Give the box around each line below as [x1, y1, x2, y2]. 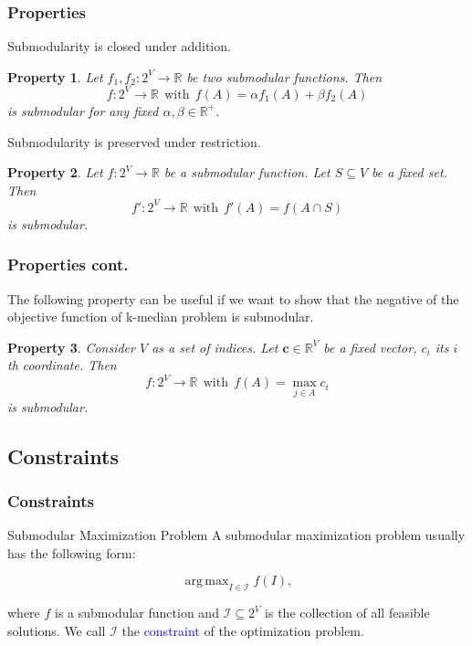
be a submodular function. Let [163, 163, 330, 182]
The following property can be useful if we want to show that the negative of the [7, 289, 459, 308]
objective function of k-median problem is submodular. [7, 307, 314, 326]
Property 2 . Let [7, 163, 103, 182]
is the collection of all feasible [265, 603, 430, 622]
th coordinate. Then [7, 355, 117, 375]
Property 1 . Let [7, 67, 103, 86]
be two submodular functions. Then [186, 67, 383, 86]
